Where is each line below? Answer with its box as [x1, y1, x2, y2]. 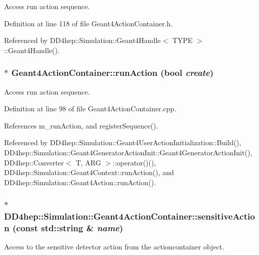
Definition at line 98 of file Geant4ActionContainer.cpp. [4, 103, 177, 114]
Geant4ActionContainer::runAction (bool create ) [11, 66, 214, 79]
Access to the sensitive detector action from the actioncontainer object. [4, 241, 225, 252]
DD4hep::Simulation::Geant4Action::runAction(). [4, 177, 156, 187]
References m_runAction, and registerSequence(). [4, 120, 158, 131]
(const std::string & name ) [12, 222, 123, 234]
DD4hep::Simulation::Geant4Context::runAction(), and [4, 167, 174, 178]
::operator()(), [113, 157, 156, 167]
